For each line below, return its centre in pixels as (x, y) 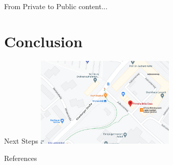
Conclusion (44, 41)
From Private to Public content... (56, 6)
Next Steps (21, 141)
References (21, 158)
